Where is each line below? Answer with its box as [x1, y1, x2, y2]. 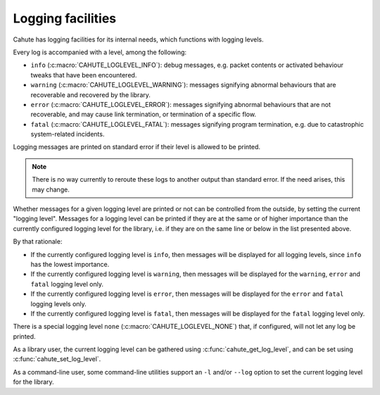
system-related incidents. [30, 130, 105, 139]
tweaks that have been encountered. [30, 70, 137, 79]
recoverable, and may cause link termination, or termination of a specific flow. [30, 110, 257, 119]
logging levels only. [30, 299, 87, 308]
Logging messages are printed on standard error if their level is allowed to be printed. [13, 143, 260, 151]
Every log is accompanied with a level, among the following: [13, 48, 186, 56]
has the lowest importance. [30, 260, 110, 268]
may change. [32, 185, 70, 194]
